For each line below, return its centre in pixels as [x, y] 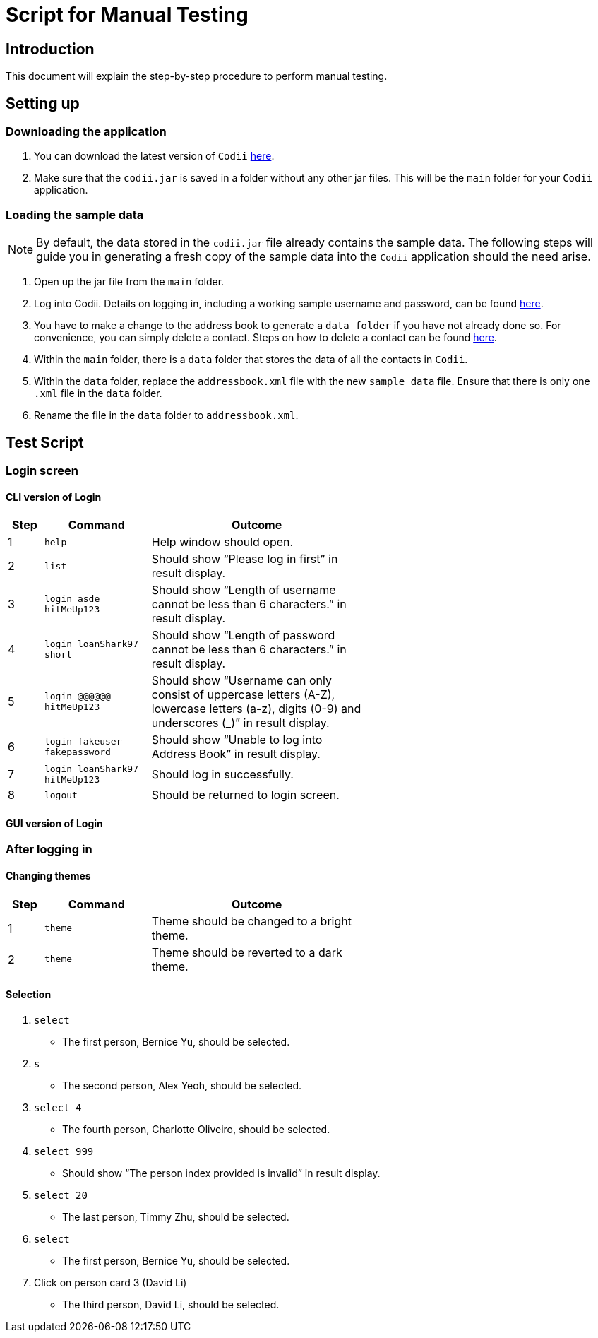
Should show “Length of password [243, 635]
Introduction [50, 49]
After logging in [49, 849]
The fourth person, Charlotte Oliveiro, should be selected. [196, 1129]
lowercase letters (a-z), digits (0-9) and [256, 709]
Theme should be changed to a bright [251, 921]
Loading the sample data [75, 214]
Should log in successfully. [222, 775]
